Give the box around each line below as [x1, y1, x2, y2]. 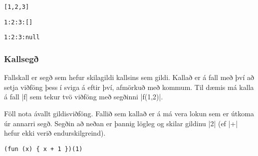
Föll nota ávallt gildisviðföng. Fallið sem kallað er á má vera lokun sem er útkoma [4, 108, 254, 118]
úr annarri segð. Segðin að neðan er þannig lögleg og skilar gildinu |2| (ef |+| [4, 118, 238, 128]
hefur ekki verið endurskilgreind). [4, 128, 106, 138]
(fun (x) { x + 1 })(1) [4, 145, 83, 153]
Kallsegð [4, 52, 39, 65]
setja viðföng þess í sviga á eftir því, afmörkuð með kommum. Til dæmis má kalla [4, 81, 254, 92]
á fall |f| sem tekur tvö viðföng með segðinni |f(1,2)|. [4, 91, 163, 102]
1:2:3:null [4, 34, 40, 41]
